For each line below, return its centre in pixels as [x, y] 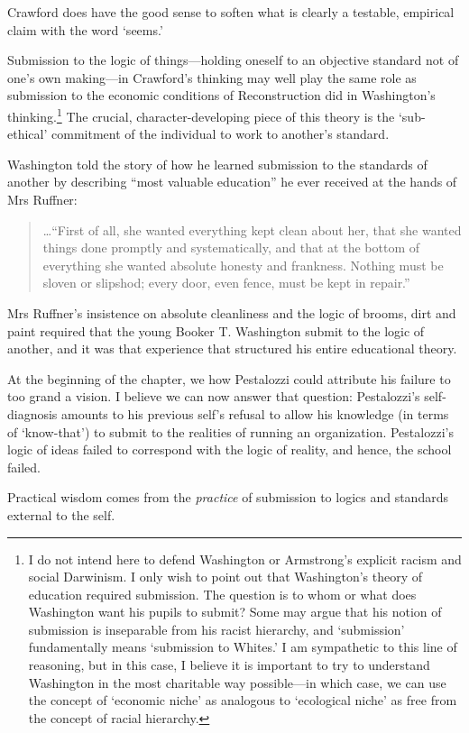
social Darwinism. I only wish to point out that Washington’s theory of [225, 577]
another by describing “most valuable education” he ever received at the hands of [232, 182]
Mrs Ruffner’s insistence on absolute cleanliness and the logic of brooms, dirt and [232, 312]
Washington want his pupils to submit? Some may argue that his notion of [235, 612]
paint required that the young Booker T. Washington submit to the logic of [216, 330]
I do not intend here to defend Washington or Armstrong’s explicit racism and [245, 559]
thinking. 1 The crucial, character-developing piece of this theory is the [201, 115]
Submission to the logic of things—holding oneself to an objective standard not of [233, 60]
